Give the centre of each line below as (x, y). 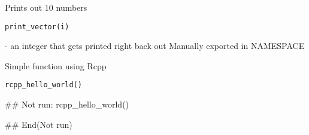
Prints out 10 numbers (46, 7)
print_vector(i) (37, 27)
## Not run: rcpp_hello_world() (67, 104)
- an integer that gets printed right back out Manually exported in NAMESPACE (155, 46)
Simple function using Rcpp (56, 65)
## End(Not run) (39, 124)
